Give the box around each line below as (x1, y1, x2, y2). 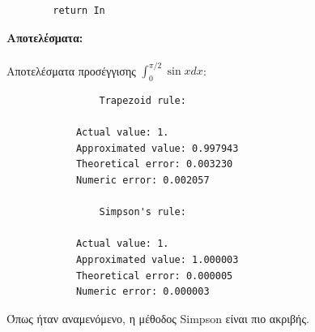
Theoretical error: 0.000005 (75, 269, 233, 282)
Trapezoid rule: (99, 95, 186, 107)
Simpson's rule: (99, 206, 186, 218)
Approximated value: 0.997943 (75, 142, 239, 154)
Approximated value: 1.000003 (75, 254, 239, 266)
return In (53, 5, 105, 16)
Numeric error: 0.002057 (75, 175, 210, 187)
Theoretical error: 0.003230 (75, 158, 233, 170)
